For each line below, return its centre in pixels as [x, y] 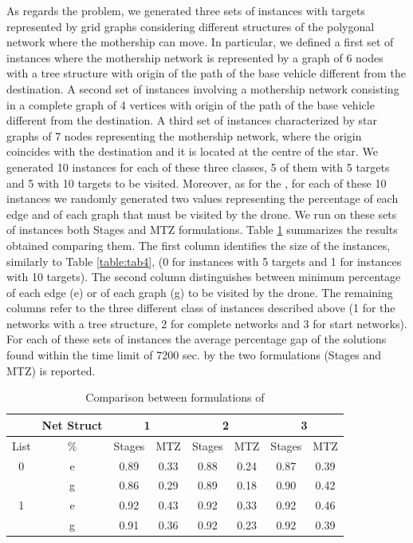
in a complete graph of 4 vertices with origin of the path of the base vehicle [191, 104]
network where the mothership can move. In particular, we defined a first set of [200, 42]
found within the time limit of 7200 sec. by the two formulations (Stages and [194, 355]
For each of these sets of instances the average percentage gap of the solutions [197, 339]
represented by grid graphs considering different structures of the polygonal [191, 26]
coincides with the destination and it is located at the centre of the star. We [192, 151]
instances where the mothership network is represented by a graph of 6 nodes [195, 57]
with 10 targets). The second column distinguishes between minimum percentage [204, 277]
